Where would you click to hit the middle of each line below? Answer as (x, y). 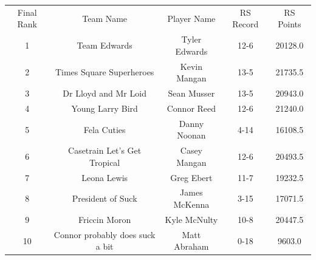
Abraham (191, 246)
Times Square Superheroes (105, 72)
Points (290, 24)
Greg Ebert (191, 177)
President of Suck (105, 198)
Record (246, 24)
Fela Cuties (105, 129)
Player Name (191, 18)
